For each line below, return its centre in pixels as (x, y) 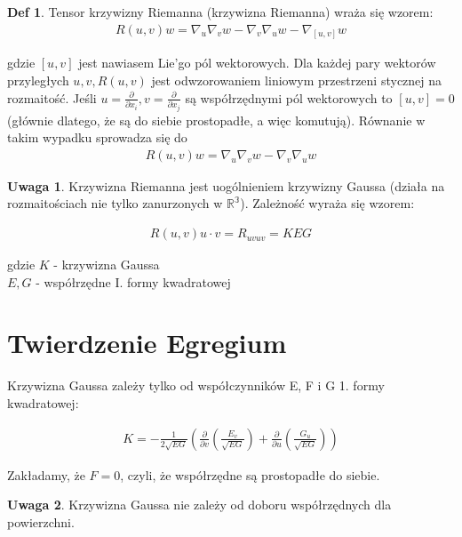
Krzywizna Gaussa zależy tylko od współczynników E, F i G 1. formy (196, 385)
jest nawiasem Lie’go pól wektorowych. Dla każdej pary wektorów (257, 63)
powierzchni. (41, 521)
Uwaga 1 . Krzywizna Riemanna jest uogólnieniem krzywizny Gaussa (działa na (226, 185)
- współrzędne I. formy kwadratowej (133, 281)
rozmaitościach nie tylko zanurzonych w (115, 203)
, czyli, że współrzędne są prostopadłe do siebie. (250, 474)
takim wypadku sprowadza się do (97, 137)
